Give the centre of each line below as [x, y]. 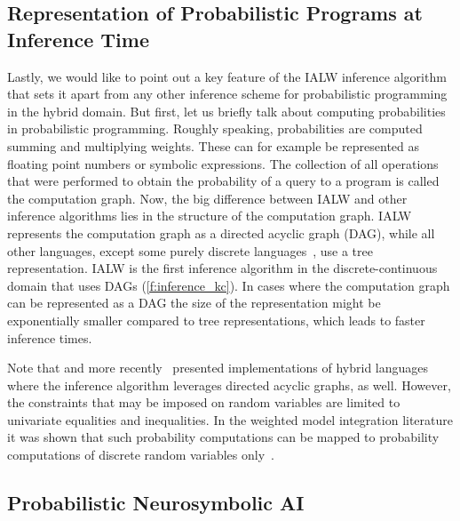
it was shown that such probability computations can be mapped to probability [223, 437]
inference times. [50, 337]
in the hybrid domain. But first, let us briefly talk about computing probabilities [226, 111]
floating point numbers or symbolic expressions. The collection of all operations [223, 163]
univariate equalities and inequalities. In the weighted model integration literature [230, 419]
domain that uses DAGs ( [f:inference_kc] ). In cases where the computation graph [229, 285]
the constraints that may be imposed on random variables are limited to [204, 402]
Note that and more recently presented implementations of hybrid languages [218, 368]
